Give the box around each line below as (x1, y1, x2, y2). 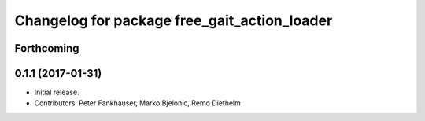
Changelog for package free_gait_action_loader (14, 12, 333, 29)
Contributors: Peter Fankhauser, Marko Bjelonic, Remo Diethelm (34, 98, 242, 108)
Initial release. (34, 87, 79, 97)
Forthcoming (14, 42, 79, 55)
